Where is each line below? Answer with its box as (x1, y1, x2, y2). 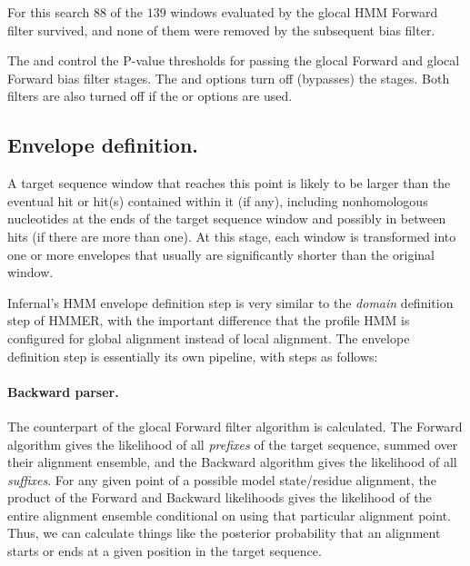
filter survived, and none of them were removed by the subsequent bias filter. (7, 20, 435, 39)
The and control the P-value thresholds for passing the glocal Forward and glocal (7, 51, 460, 70)
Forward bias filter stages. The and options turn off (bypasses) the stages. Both (7, 68, 450, 87)
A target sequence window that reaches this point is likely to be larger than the (7, 174, 451, 193)
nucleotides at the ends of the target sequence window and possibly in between (7, 209, 446, 228)
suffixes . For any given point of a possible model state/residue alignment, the (7, 470, 436, 489)
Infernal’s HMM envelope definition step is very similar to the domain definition (7, 293, 454, 312)
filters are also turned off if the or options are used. (7, 86, 293, 105)
